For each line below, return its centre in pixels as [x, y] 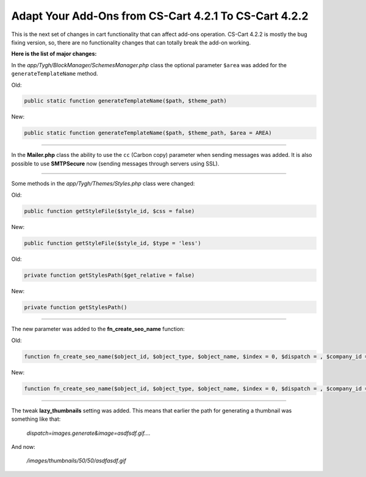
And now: [23, 446]
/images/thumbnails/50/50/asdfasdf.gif [76, 461]
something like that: [36, 419]
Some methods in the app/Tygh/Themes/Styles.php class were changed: [103, 184]
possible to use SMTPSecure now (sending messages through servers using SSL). [115, 163]
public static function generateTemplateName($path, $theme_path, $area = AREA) [148, 133]
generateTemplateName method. [55, 74]
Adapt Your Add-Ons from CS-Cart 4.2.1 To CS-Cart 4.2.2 [160, 16]
